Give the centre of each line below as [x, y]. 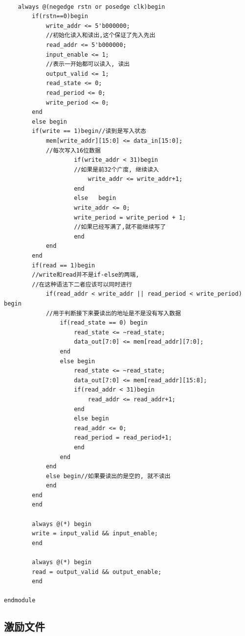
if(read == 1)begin [64, 265]
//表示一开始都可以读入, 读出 [88, 64]
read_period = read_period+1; [123, 438]
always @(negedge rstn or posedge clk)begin [91, 7]
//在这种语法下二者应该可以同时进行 [82, 284]
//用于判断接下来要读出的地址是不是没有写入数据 [113, 313]
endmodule [20, 601]
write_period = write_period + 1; [130, 217]
